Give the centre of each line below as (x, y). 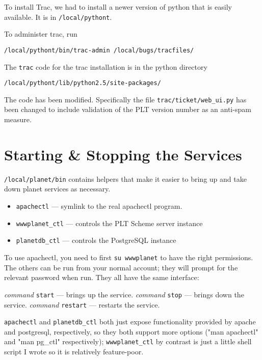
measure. (18, 119)
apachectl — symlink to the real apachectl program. (99, 206)
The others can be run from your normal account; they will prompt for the (121, 267)
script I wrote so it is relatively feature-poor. (74, 352)
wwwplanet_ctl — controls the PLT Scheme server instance (109, 223)
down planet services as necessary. (57, 189)
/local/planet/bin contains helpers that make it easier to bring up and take (125, 178)
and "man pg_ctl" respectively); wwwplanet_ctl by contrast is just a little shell (128, 341)
